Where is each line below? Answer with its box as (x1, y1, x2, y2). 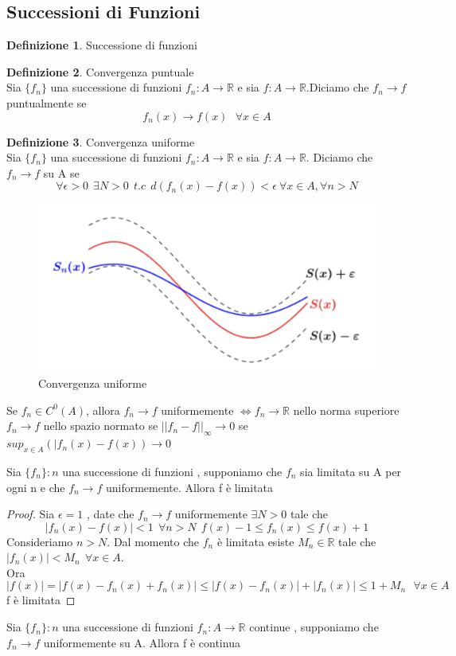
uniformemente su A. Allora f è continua (43, 634, 240, 650)
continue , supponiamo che (249, 619, 379, 635)
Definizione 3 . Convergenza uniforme (6, 133, 195, 150)
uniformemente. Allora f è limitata (105, 478, 274, 495)
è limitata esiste (216, 533, 294, 549)
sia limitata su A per (300, 463, 402, 479)
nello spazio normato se (43, 417, 158, 434)
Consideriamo (6, 533, 73, 549)
